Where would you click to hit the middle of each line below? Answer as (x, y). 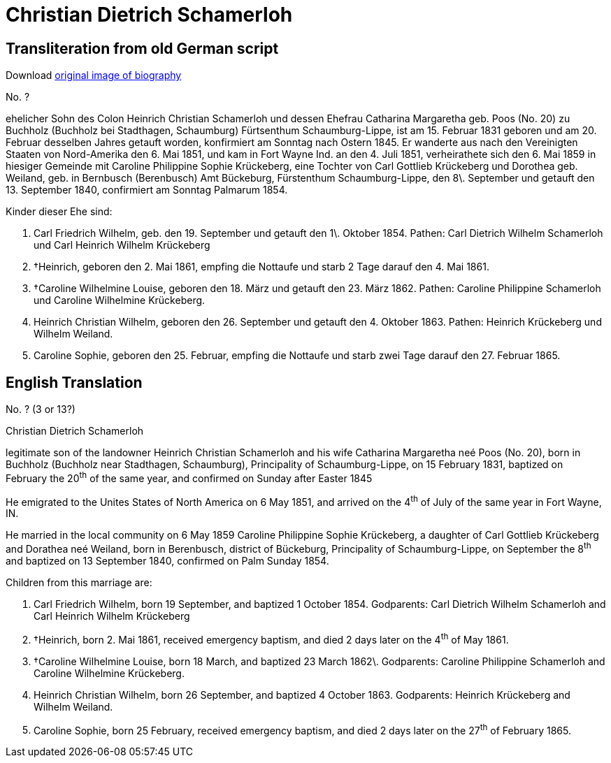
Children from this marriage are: (79, 582)
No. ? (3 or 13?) (41, 409)
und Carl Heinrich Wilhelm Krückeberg (122, 245)
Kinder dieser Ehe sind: (59, 212)
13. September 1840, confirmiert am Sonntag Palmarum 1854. (147, 190)
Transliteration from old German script (142, 48)
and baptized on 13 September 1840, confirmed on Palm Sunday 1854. (167, 560)
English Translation (74, 382)
